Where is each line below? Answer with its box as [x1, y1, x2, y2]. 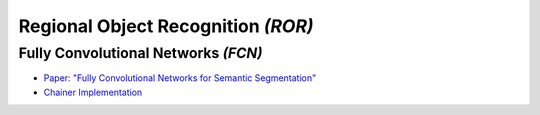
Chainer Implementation [43, 86, 143, 98]
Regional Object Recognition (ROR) [18, 15, 314, 37]
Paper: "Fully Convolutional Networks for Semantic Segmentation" [43, 72, 317, 84]
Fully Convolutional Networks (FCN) [18, 44, 263, 62]
